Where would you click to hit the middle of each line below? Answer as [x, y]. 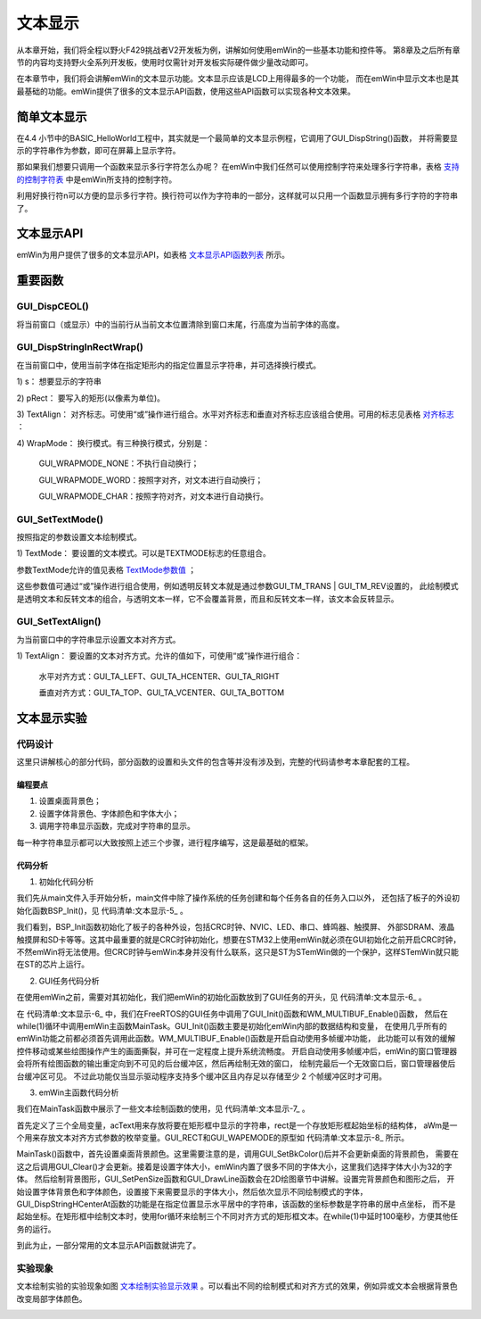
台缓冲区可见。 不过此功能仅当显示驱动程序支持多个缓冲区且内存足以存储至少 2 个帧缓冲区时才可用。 [202, 1076]
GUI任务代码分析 [69, 981]
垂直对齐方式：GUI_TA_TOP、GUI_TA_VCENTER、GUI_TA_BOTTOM [162, 693]
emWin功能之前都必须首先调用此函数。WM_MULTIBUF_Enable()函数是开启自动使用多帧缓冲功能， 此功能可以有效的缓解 [236, 1039]
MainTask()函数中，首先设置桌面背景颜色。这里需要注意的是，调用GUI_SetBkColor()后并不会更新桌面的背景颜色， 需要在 [237, 1154]
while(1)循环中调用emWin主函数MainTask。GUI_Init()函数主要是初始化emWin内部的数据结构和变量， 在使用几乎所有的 [232, 1025]
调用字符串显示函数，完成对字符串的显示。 [117, 826]
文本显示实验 [52, 718]
